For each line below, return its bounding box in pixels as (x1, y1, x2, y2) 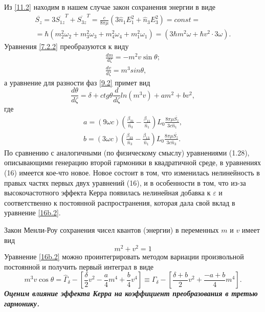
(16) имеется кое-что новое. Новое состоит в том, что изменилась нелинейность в (4, 167, 260, 178)
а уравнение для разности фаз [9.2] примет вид (4, 77, 150, 87)
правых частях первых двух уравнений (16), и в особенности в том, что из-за (4, 177, 246, 188)
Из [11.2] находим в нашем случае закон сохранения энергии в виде (4, 2, 216, 12)
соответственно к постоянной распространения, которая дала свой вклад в (4, 197, 235, 208)
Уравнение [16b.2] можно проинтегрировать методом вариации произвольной (4, 251, 244, 262)
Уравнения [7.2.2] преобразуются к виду (4, 41, 129, 52)
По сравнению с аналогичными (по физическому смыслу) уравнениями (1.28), (4, 147, 250, 158)
